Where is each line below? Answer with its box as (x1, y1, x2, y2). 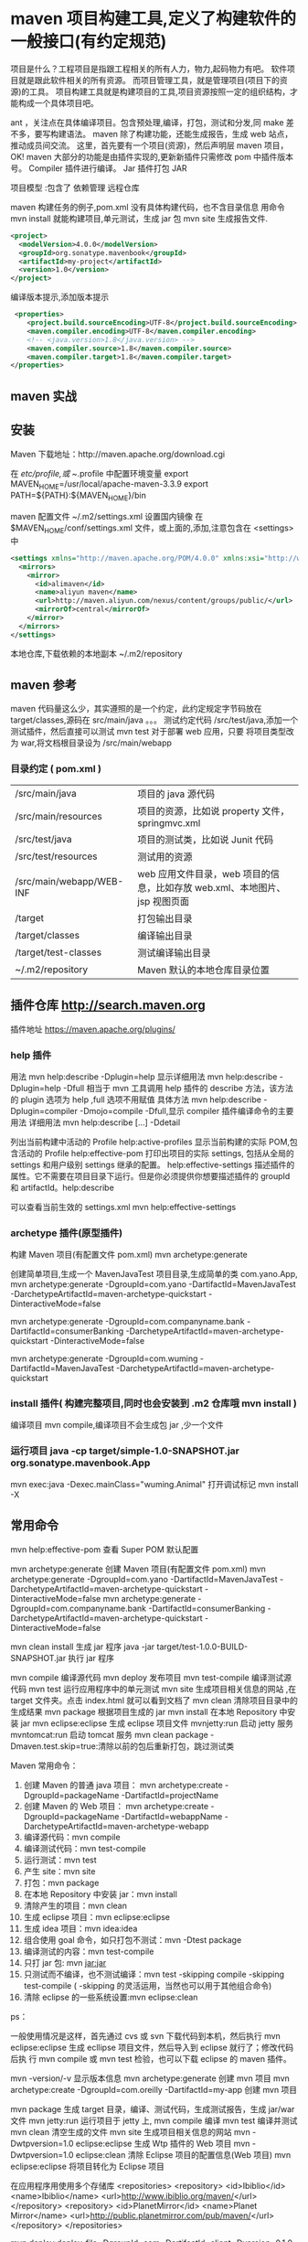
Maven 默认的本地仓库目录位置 (137, 963, 271, 976)
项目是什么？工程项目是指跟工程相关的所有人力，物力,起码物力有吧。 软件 (10, 63, 287, 74)
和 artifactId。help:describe (10, 1182, 115, 1193)
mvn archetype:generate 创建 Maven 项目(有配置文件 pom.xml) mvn (10, 1563, 266, 1574)
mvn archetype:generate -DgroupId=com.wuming (10, 1353, 198, 1364)
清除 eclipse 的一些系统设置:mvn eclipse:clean (23, 1991, 198, 2002)
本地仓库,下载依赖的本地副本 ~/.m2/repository (10, 648, 183, 659)
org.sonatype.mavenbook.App (10, 1456, 151, 1469)
